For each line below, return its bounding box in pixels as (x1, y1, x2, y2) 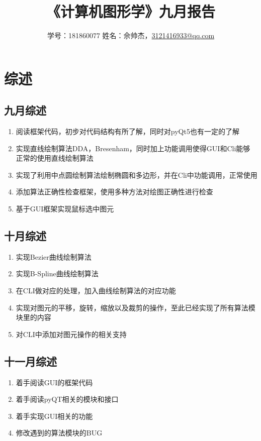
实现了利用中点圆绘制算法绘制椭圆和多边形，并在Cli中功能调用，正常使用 (16, 169, 257, 180)
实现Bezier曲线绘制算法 (16, 251, 92, 262)
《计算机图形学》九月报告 (46, 1, 215, 22)
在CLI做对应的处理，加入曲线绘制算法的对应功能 (16, 285, 176, 296)
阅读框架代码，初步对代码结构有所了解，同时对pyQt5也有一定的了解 (16, 126, 239, 137)
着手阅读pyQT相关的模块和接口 (16, 394, 119, 404)
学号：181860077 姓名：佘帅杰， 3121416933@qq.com (47, 30, 215, 41)
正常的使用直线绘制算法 (16, 153, 94, 163)
